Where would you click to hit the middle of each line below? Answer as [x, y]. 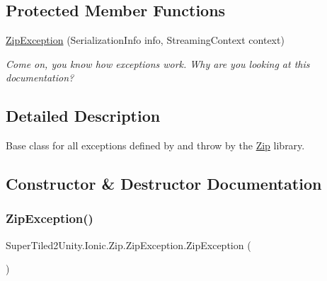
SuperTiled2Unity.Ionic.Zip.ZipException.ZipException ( [128, 245]
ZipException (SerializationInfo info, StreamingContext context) [145, 40]
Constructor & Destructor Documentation [164, 184]
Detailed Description [83, 116]
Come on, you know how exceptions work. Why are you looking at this [158, 63]
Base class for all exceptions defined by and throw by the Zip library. [155, 145]
